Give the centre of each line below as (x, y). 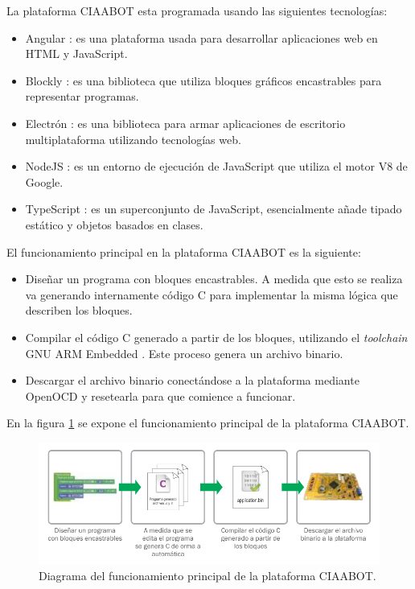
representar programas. (82, 96)
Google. (44, 181)
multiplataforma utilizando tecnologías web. (133, 139)
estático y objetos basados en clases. (114, 224)
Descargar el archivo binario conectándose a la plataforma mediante (192, 380)
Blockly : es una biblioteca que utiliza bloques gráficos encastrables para (203, 80)
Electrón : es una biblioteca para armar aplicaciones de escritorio (185, 123)
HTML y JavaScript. (76, 54)
